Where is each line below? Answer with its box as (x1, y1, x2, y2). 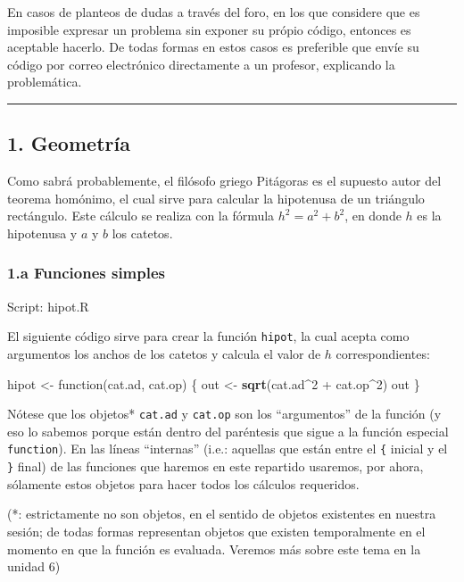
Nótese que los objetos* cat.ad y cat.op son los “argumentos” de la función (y (7, 404, 442, 423)
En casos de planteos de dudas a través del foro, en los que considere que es (7, 3, 420, 21)
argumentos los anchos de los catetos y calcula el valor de (7, 345, 321, 363)
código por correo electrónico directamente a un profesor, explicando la (7, 54, 395, 73)
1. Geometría (7, 129, 130, 157)
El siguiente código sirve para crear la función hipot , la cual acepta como (7, 327, 410, 345)
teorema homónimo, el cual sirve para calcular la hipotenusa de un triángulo (7, 188, 425, 207)
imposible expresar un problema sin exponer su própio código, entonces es (7, 20, 411, 38)
